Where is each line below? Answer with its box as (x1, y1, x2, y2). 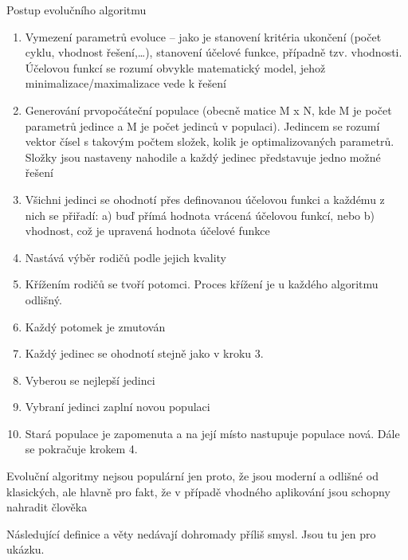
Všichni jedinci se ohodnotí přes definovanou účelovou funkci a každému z (25, 190, 385, 207)
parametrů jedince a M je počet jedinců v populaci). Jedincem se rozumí (25, 117, 380, 134)
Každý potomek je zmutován (25, 318, 166, 335)
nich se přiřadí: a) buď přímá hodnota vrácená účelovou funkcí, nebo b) (25, 206, 375, 223)
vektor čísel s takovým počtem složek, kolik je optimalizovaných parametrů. (25, 133, 394, 150)
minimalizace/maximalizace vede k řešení (25, 75, 226, 92)
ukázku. (6, 541, 45, 558)
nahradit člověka (6, 499, 88, 515)
